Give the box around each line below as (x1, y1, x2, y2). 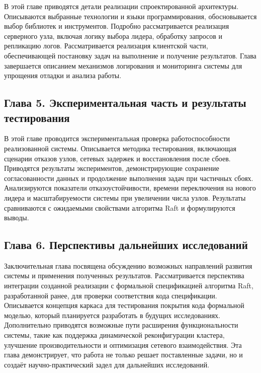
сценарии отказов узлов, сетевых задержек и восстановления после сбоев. (4, 153, 231, 163)
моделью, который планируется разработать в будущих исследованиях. (4, 309, 220, 320)
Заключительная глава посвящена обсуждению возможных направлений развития (4, 260, 252, 271)
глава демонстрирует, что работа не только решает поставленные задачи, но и (4, 349, 243, 360)
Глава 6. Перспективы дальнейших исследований (4, 237, 248, 253)
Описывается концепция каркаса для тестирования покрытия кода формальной (4, 300, 244, 310)
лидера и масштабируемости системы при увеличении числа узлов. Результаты (4, 192, 246, 203)
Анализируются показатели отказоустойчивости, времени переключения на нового (4, 182, 256, 193)
